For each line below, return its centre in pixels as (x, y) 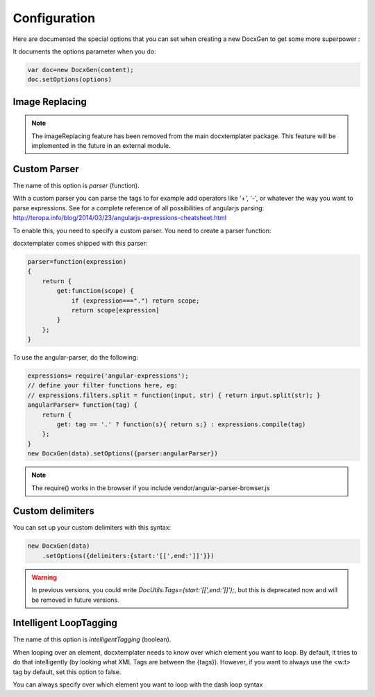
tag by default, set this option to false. (67, 672)
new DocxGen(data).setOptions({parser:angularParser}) (123, 454)
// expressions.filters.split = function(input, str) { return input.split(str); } (174, 395)
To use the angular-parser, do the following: (75, 358)
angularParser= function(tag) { (83, 405)
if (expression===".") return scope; (135, 301)
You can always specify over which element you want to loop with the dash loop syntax (138, 685)
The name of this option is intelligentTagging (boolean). (92, 639)
